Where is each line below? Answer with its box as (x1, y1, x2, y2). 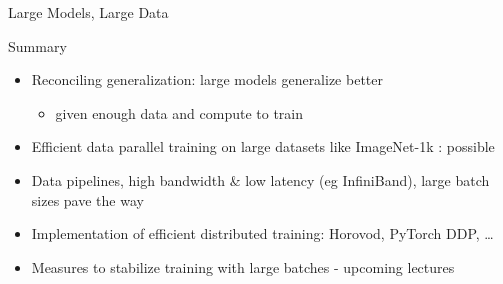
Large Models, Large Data (8, 2, 169, 22)
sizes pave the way (31, 189, 144, 210)
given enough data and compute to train (55, 102, 303, 123)
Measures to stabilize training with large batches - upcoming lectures (31, 256, 455, 277)
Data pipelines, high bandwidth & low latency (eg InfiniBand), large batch (31, 169, 490, 190)
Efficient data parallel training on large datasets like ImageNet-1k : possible (31, 136, 495, 157)
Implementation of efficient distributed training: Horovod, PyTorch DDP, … (31, 223, 494, 244)
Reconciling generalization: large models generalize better (31, 69, 383, 90)
